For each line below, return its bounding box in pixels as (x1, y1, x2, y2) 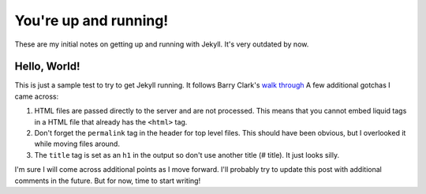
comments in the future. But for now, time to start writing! (14, 176, 201, 185)
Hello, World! (14, 60, 80, 73)
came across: (14, 91, 59, 101)
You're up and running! (14, 12, 169, 29)
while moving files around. (34, 139, 120, 149)
